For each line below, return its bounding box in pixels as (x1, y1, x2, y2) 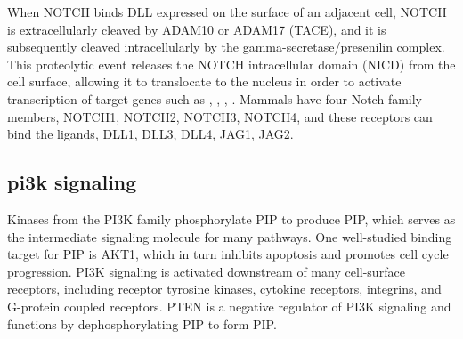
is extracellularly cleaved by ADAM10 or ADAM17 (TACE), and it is (7, 20, 386, 38)
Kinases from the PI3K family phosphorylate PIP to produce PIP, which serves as (7, 209, 456, 228)
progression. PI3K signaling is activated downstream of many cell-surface (7, 262, 405, 280)
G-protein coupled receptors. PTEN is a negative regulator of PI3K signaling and (7, 296, 451, 315)
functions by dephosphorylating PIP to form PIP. (7, 314, 277, 333)
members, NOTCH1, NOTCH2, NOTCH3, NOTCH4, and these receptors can (7, 107, 433, 125)
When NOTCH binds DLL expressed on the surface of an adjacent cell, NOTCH (7, 3, 447, 20)
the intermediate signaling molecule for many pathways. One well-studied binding (7, 227, 452, 246)
